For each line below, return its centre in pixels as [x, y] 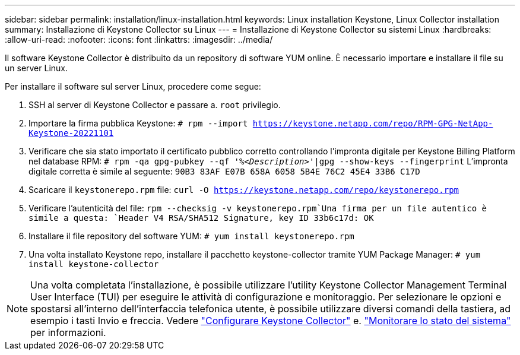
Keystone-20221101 [71, 133]
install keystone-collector [94, 264]
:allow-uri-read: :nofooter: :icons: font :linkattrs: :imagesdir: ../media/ [139, 39]
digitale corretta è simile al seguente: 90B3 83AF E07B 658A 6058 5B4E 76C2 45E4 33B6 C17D [224, 171]
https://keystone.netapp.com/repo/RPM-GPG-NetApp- [373, 123]
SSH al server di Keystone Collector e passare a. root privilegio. [155, 105]
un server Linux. [37, 68]
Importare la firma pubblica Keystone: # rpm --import [138, 123]
